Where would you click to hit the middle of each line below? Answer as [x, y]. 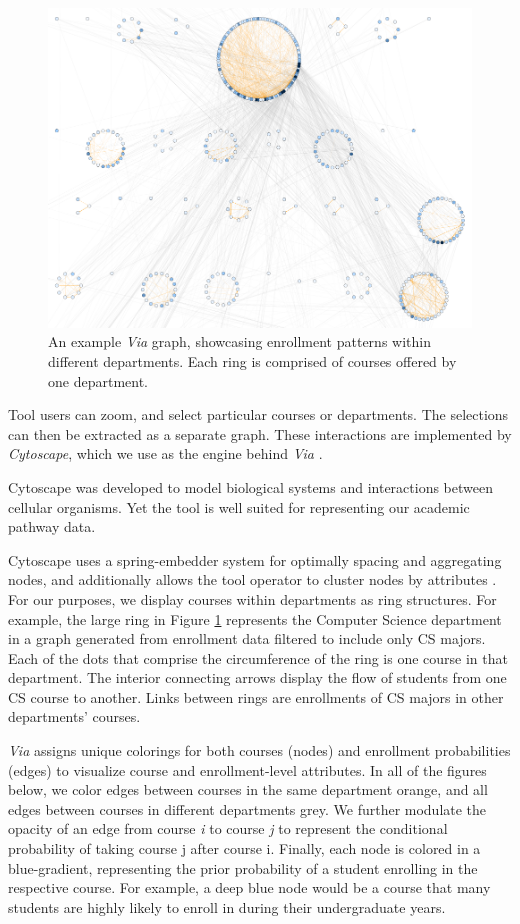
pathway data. [52, 526]
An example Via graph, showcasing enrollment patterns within [239, 341]
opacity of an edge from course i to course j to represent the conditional [228, 828]
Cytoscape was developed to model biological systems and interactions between [250, 486]
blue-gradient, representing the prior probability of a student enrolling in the [243, 867]
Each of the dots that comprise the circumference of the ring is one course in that [258, 657]
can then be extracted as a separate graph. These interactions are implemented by [260, 433]
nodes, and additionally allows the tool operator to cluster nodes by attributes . [252, 579]
